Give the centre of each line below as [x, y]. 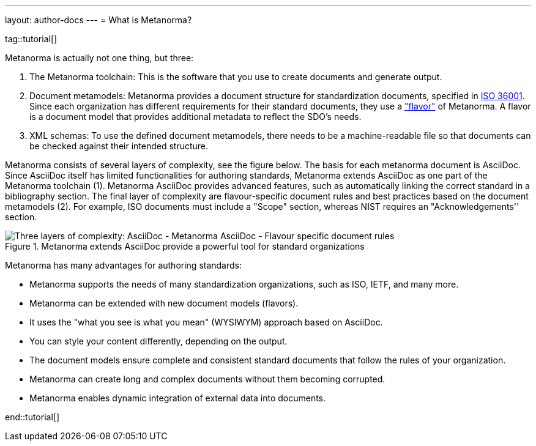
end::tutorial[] [32, 417]
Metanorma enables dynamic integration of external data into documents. [178, 398]
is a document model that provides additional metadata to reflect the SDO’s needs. [195, 117]
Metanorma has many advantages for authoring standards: [124, 265]
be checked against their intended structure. [119, 146]
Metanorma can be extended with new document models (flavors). [164, 303]
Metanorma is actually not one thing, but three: [99, 58]
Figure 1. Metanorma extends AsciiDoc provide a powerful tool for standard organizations [185, 246]
